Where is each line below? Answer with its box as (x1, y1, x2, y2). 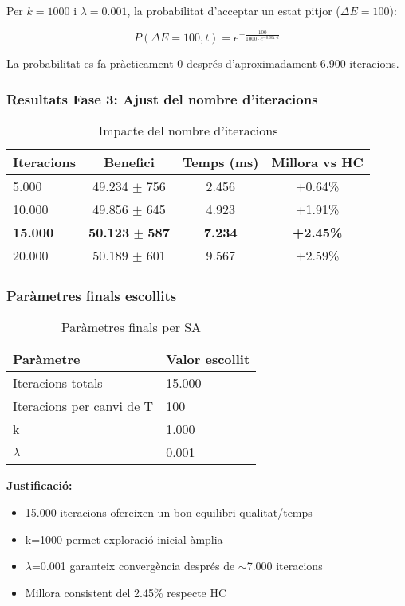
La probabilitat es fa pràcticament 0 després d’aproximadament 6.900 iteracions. (6, 55, 399, 72)
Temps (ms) (182, 153, 259, 172)
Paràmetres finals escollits (6, 286, 177, 306)
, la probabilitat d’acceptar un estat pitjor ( (127, 2, 340, 18)
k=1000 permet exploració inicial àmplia (25, 530, 223, 547)
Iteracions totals (13, 373, 103, 393)
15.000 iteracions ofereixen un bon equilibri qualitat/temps (25, 503, 313, 520)
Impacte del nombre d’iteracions (98, 121, 278, 140)
